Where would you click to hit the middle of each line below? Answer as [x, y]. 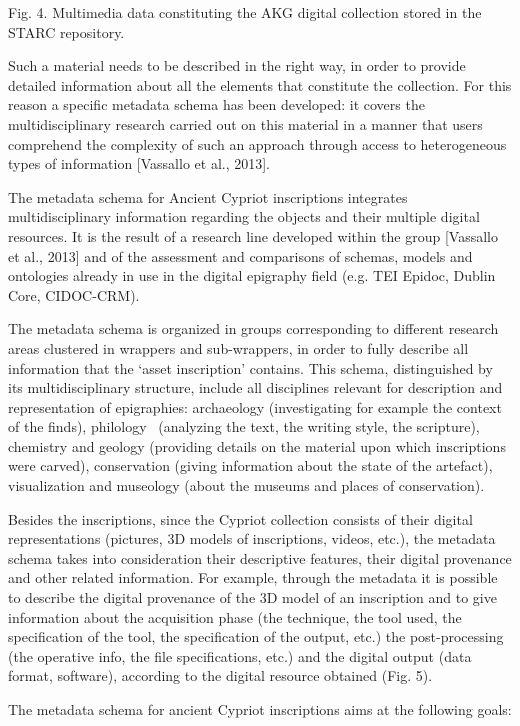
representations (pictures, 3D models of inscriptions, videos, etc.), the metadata [252, 538]
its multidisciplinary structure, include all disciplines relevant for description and [255, 387]
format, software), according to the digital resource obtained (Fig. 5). [220, 675]
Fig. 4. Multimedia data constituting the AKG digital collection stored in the [245, 12]
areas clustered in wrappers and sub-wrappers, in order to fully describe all [238, 347]
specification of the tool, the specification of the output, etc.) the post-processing [256, 636]
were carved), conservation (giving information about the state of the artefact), [250, 465]
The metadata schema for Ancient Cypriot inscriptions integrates [208, 196]
